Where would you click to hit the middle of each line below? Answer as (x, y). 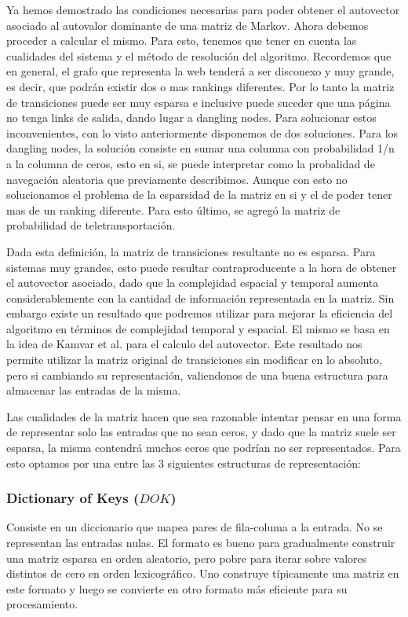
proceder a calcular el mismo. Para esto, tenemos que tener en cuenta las (182, 40)
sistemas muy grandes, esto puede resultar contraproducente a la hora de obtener (202, 267)
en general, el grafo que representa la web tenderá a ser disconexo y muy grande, (200, 71)
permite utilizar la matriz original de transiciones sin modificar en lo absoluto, (194, 360)
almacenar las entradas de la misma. (94, 390)
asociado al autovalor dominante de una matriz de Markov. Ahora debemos (188, 25)
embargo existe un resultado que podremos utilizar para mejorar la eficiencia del (200, 313)
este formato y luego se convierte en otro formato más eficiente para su (177, 588)
